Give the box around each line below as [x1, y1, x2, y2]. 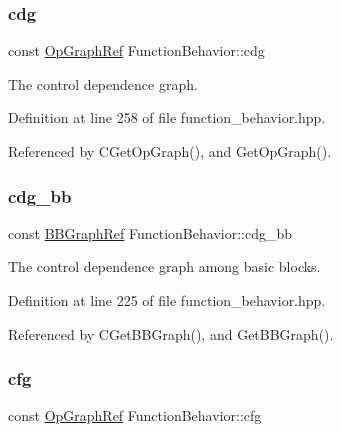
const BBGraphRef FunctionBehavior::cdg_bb [8, 222, 293, 243]
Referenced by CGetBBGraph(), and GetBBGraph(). [8, 323, 334, 344]
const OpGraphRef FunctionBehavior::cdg [8, 40, 265, 61]
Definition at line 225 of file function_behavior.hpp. [8, 290, 326, 310]
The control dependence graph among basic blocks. [8, 256, 321, 277]
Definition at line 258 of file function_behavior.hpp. [8, 107, 326, 128]
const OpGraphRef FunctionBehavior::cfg [8, 405, 262, 426]
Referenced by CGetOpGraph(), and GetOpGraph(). [8, 141, 332, 161]
